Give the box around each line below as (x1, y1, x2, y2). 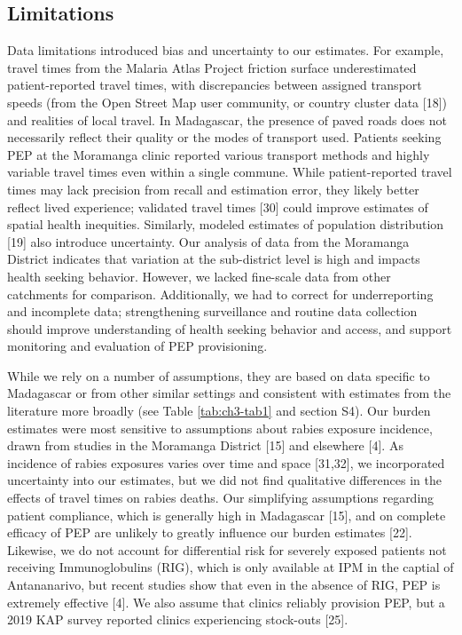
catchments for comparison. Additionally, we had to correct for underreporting (7, 284, 434, 303)
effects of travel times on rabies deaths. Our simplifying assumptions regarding (7, 488, 435, 507)
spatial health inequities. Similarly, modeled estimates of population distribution (7, 215, 444, 234)
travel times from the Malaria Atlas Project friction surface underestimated (7, 58, 417, 76)
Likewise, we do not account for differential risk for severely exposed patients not (7, 540, 447, 559)
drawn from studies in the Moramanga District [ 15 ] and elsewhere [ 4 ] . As (7, 436, 403, 455)
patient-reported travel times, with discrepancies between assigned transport (7, 75, 422, 94)
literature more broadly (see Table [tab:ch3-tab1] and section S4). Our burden (7, 401, 431, 420)
